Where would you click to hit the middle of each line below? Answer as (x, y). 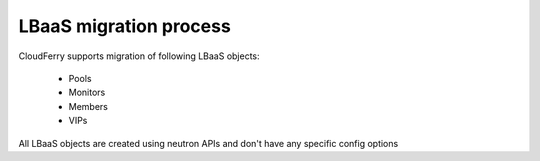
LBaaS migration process (125, 26)
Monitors (87, 92)
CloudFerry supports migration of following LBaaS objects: (139, 56)
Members (88, 106)
